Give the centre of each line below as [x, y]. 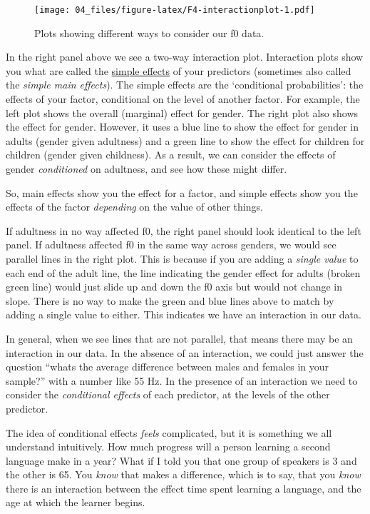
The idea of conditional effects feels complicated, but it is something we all [169, 432]
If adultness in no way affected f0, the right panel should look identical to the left [184, 230]
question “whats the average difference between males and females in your [168, 367]
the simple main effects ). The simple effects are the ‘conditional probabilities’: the [185, 85]
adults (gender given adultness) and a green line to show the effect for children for [185, 140]
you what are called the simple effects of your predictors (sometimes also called [179, 70]
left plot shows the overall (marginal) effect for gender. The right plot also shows [182, 112]
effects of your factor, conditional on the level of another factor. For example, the [183, 99]
